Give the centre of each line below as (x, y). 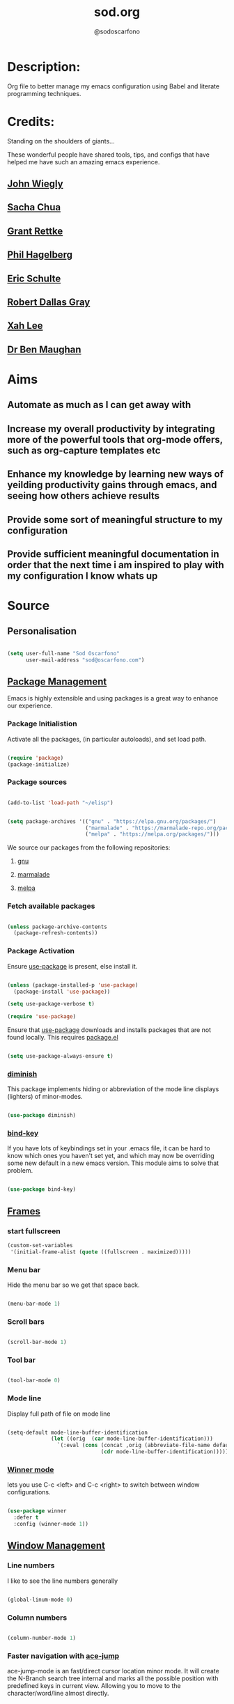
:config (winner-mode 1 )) (51, 1524)
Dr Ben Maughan (44, 349)
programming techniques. (44, 93)
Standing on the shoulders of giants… (61, 141)
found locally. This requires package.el (63, 1038)
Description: (44, 67)
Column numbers (37, 1618)
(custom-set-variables (40, 1246)
